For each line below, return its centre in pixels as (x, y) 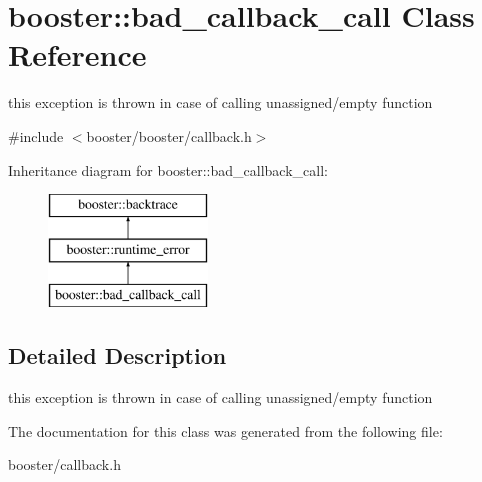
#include (36, 135)
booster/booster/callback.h (169, 135)
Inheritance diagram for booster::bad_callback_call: (168, 169)
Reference (77, 54)
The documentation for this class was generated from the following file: (225, 430)
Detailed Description (117, 355)
